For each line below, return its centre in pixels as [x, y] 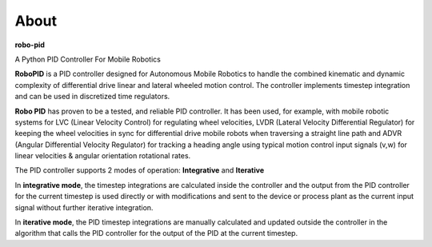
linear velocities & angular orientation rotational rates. [103, 156]
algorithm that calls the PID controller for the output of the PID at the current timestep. [156, 233]
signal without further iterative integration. [84, 207]
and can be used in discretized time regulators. [92, 97]
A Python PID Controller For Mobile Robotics [88, 59]
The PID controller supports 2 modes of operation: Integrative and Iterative [140, 170]
